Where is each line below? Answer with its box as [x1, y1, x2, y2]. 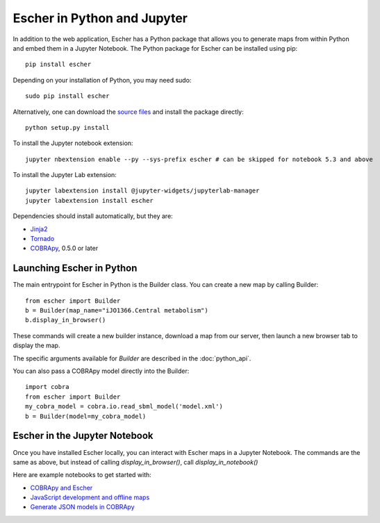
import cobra [25, 383, 69, 391]
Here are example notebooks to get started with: [13, 471, 152, 479]
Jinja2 [30, 224, 48, 233]
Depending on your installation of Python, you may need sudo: [13, 76, 192, 84]
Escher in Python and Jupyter [13, 10, 188, 26]
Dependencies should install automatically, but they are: [13, 212, 173, 220]
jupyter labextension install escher [25, 197, 154, 204]
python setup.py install [25, 124, 110, 131]
